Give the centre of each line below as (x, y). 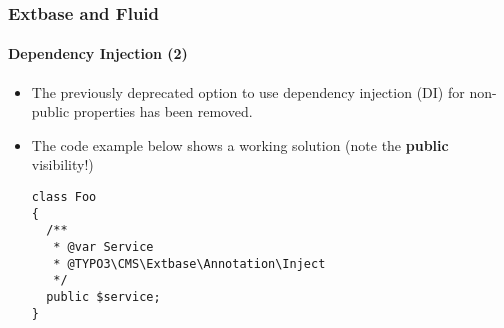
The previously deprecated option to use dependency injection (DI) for (248, 91)
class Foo (64, 197)
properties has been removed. (163, 111)
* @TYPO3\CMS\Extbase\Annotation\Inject (189, 263)
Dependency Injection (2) (98, 53)
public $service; (103, 296)
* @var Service (103, 246)
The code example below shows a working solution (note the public (240, 144)
